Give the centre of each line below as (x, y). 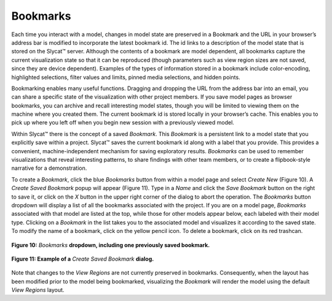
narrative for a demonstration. (49, 168)
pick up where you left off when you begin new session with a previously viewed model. (123, 123)
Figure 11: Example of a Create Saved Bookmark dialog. (83, 259)
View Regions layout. (38, 290)
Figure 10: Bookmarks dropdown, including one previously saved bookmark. (111, 245)
